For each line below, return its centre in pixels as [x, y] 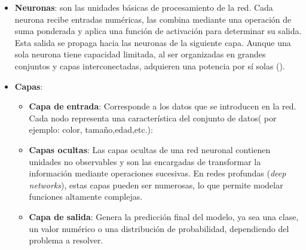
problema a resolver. [66, 240]
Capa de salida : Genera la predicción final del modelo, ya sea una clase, [164, 216]
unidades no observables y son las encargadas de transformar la [145, 161]
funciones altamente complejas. [86, 196]
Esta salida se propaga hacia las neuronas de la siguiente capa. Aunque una [153, 42]
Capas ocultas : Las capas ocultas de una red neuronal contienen [150, 149]
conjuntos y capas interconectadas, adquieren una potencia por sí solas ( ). [150, 65]
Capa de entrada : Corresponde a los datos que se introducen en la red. [163, 106]
